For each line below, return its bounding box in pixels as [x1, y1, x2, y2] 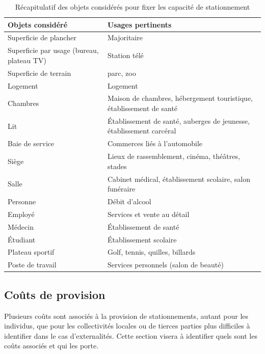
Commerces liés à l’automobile [107, 138, 203, 149]
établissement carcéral [107, 125, 176, 136]
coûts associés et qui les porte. [4, 340, 99, 351]
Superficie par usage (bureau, [8, 45, 99, 56]
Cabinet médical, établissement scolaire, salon [107, 173, 250, 184]
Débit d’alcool [107, 196, 151, 206]
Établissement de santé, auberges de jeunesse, [107, 115, 250, 126]
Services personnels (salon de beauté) [107, 259, 224, 270]
